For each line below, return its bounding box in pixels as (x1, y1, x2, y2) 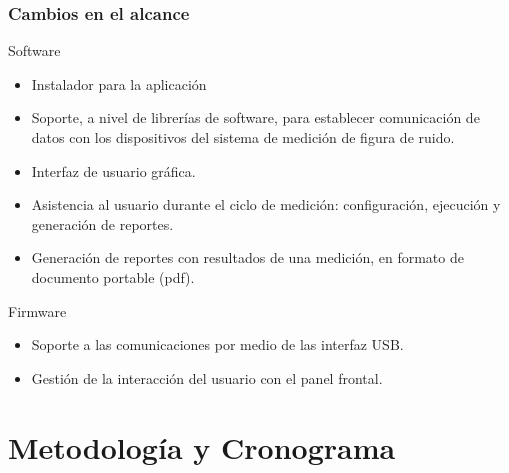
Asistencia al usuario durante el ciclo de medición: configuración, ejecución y (31, 194, 501, 215)
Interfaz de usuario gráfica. (31, 160, 196, 181)
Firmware (8, 300, 67, 321)
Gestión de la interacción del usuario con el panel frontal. (31, 367, 383, 388)
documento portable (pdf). (31, 266, 195, 287)
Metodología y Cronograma (8, 426, 396, 467)
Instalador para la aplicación (31, 73, 207, 94)
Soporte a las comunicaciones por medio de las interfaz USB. (31, 334, 404, 355)
